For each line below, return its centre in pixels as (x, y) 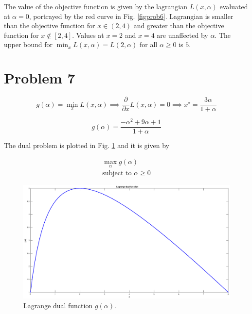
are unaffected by (182, 35)
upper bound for (28, 44)
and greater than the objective (179, 25)
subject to (117, 174)
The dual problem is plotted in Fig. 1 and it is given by (87, 145)
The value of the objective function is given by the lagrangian (96, 6)
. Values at (88, 35)
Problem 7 (40, 78)
